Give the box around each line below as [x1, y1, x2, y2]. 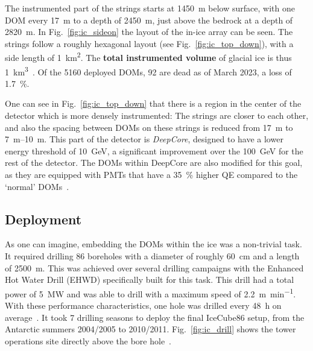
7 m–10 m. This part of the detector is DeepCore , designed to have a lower [5, 133, 283, 145]
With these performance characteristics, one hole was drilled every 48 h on [5, 299, 282, 312]
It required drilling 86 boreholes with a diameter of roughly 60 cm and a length [5, 250, 300, 262]
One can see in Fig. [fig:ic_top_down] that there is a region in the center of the [5, 97, 302, 110]
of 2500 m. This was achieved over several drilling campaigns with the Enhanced [5, 261, 304, 274]
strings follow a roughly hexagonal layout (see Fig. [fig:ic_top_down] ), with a [5, 37, 294, 49]
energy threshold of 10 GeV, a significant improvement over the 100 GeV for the [5, 144, 303, 157]
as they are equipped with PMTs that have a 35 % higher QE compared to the [5, 168, 298, 181]
